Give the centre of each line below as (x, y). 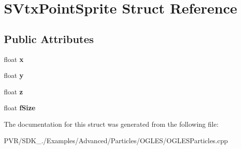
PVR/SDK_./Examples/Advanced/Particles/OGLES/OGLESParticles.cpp (116, 140)
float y (14, 75)
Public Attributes (49, 38)
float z (14, 91)
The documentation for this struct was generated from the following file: (111, 124)
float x (14, 59)
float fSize (20, 108)
